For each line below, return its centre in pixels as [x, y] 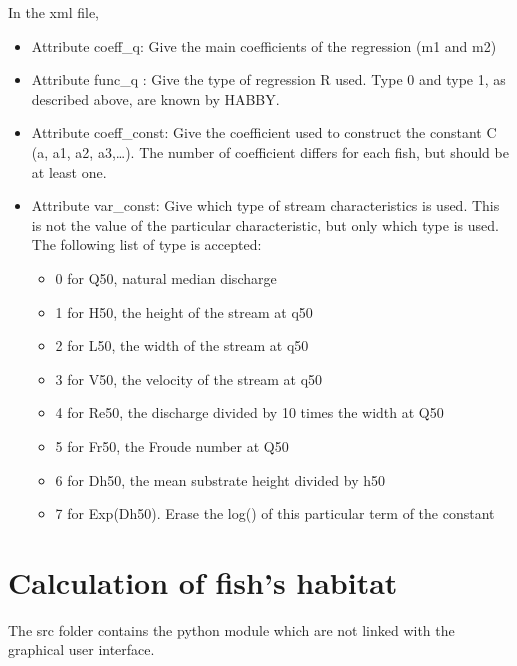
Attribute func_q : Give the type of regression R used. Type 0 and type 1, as [268, 79]
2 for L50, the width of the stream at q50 [182, 345]
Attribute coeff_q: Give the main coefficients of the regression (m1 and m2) [264, 45]
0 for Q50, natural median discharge [166, 277]
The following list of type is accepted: [146, 244]
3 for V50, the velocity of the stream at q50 [189, 378]
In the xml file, [53, 12]
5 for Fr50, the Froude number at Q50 [172, 445]
